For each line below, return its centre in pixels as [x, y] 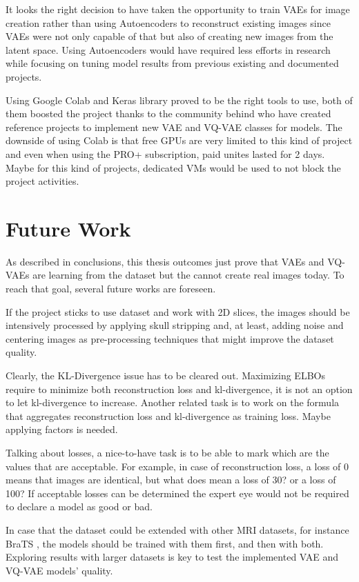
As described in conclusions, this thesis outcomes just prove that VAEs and [165, 261]
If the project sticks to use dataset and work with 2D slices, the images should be [178, 311]
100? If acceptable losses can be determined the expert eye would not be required [177, 493]
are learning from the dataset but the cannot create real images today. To [188, 275]
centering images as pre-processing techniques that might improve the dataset [170, 338]
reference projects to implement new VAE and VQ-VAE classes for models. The [174, 127]
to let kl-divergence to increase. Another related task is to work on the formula [173, 402]
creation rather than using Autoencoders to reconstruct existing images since [168, 22]
